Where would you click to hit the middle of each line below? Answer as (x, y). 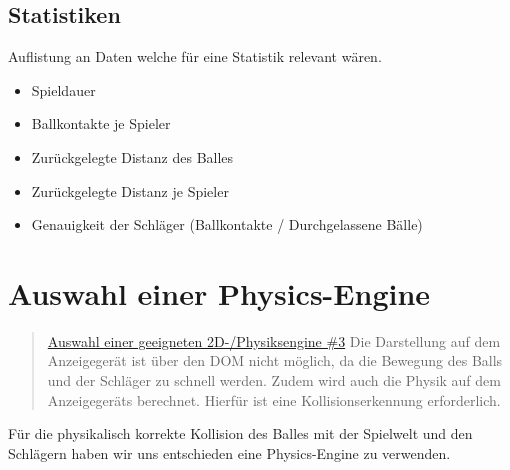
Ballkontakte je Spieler (101, 123)
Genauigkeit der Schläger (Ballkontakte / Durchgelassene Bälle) (227, 224)
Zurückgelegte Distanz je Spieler (130, 190)
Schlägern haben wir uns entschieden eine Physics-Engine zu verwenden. (229, 452)
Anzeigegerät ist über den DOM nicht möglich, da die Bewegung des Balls (275, 360)
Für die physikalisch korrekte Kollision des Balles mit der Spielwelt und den (240, 433)
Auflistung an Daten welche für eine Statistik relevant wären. (195, 56)
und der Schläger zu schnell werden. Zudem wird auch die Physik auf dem (274, 380)
